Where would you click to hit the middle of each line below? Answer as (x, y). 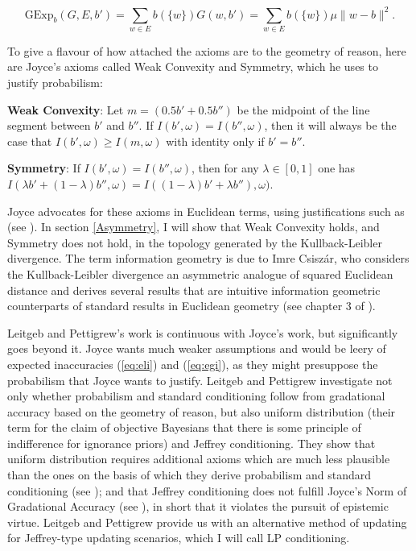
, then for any (225, 168)
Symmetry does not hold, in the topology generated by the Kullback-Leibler (195, 242)
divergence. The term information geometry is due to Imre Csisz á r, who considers (208, 258)
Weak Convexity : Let (66, 109)
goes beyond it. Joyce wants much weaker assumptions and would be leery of (197, 348)
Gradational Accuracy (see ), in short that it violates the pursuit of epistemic (198, 506)
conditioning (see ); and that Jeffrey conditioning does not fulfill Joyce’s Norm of (207, 490)
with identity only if (215, 141)
